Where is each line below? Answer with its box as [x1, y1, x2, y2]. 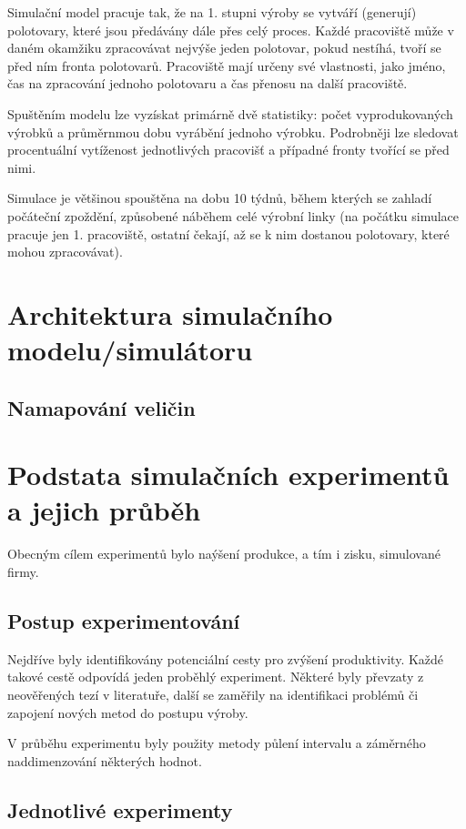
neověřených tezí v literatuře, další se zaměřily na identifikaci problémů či [7, 684, 419, 703]
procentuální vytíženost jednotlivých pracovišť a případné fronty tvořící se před [7, 140, 450, 159]
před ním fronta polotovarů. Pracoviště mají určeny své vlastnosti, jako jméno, [7, 56, 446, 75]
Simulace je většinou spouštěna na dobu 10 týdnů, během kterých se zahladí [7, 188, 432, 207]
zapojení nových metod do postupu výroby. [7, 703, 248, 722]
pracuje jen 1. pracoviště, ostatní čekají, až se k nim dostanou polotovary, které [7, 224, 450, 243]
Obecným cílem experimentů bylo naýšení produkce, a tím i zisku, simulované [7, 544, 441, 563]
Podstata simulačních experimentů [7, 456, 450, 493]
